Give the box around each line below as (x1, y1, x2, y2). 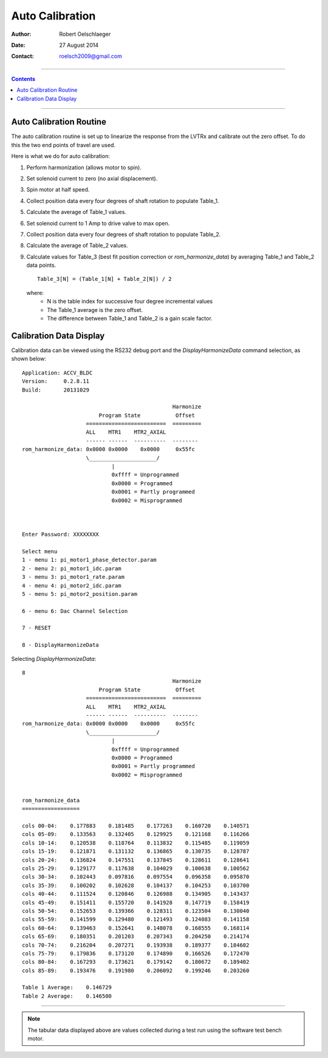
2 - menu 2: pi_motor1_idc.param (22, 565, 121, 572)
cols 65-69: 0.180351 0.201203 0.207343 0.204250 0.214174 (22, 933, 250, 940)
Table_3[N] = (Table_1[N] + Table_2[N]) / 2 (37, 275, 173, 283)
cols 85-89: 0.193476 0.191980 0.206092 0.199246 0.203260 (22, 967, 250, 974)
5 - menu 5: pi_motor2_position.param (22, 590, 138, 597)
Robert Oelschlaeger (59, 30, 111, 38)
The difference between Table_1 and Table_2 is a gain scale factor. (47, 315, 213, 322)
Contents (11, 75, 36, 82)
